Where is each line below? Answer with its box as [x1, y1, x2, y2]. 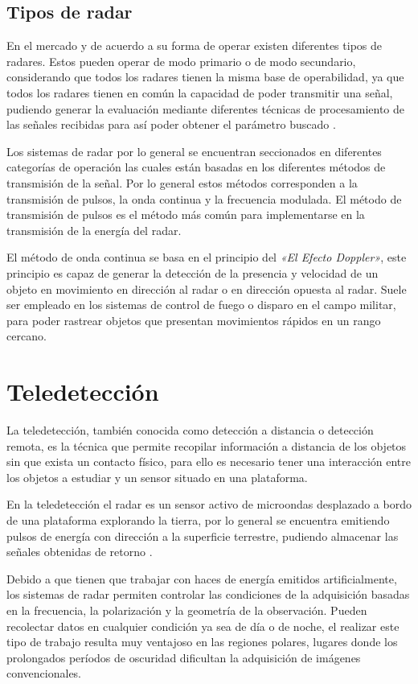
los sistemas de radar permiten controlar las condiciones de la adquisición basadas [6, 586, 410, 603]
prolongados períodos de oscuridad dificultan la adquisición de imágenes [6, 649, 361, 665]
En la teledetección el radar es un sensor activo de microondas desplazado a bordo [6, 496, 412, 513]
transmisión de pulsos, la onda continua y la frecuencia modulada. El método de [6, 190, 402, 207]
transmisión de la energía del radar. [6, 221, 182, 238]
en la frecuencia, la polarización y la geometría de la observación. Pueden [6, 601, 367, 618]
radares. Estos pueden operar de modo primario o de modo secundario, [6, 52, 356, 69]
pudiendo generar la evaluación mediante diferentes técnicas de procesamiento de [6, 100, 405, 117]
